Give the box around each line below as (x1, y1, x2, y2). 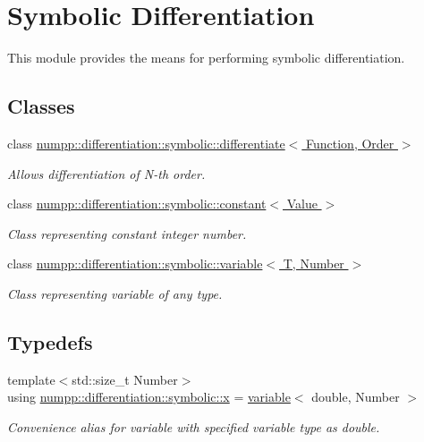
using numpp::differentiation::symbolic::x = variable (7, 387, 291, 406)
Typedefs (7, 327, 93, 355)
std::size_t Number (72, 370, 178, 388)
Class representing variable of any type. (7, 284, 223, 302)
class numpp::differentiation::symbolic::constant (7, 194, 267, 213)
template (7, 370, 55, 388)
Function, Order (306, 133, 394, 152)
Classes (7, 92, 75, 120)
